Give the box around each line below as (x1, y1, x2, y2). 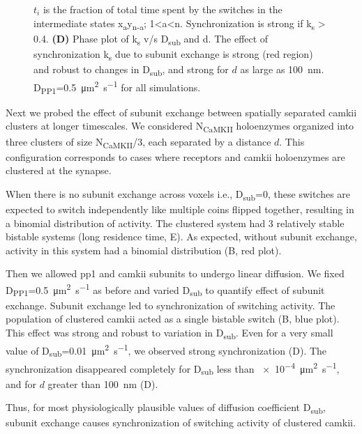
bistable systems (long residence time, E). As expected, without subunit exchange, (6, 229, 357, 244)
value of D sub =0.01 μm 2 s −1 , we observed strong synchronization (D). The (6, 341, 327, 359)
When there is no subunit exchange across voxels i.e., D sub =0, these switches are (6, 186, 351, 203)
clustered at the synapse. (6, 163, 112, 178)
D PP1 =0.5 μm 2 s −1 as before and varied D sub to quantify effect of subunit (6, 281, 325, 299)
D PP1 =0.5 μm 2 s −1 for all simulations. (33, 78, 201, 96)
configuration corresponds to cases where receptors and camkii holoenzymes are (6, 149, 345, 164)
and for (6, 376, 37, 391)
